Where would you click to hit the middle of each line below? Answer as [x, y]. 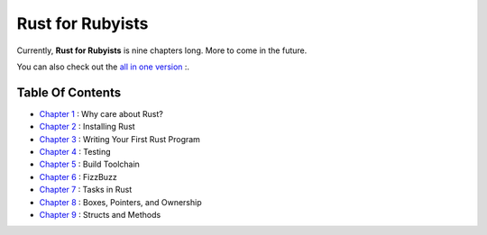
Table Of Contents [69, 92]
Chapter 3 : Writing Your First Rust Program [119, 139]
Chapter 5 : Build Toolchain [89, 164]
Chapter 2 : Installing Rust [87, 127]
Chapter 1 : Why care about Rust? [101, 113]
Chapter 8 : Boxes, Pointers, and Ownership [120, 202]
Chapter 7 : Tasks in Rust [86, 190]
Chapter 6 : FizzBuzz [78, 176]
